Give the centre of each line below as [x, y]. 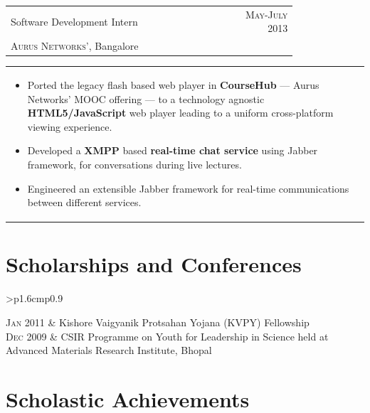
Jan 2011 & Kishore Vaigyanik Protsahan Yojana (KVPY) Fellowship [158, 322]
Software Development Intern [74, 21]
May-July [266, 14]
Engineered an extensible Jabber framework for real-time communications [188, 188]
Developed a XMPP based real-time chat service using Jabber [173, 150]
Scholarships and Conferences [154, 264]
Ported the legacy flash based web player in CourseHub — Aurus [173, 85]
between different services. [84, 202]
